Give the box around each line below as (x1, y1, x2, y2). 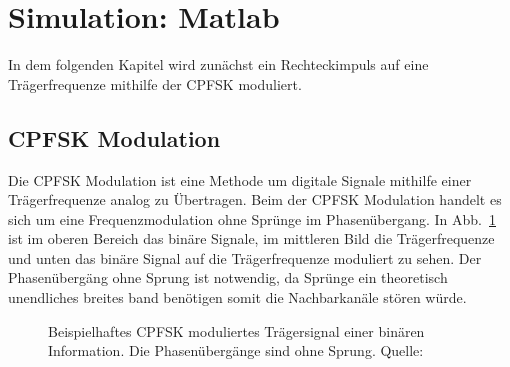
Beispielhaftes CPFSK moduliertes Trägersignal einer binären (48, 320, 425, 341)
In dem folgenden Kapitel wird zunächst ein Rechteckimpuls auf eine (8, 54, 429, 75)
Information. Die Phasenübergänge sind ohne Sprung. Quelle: (48, 340, 424, 361)
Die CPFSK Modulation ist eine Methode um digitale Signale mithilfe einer (8, 169, 472, 190)
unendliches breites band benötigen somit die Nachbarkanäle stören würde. (8, 287, 467, 308)
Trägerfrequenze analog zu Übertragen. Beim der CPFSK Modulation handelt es (8, 189, 502, 210)
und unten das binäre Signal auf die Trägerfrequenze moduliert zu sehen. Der (8, 247, 482, 268)
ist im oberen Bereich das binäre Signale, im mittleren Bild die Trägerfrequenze (8, 228, 495, 249)
